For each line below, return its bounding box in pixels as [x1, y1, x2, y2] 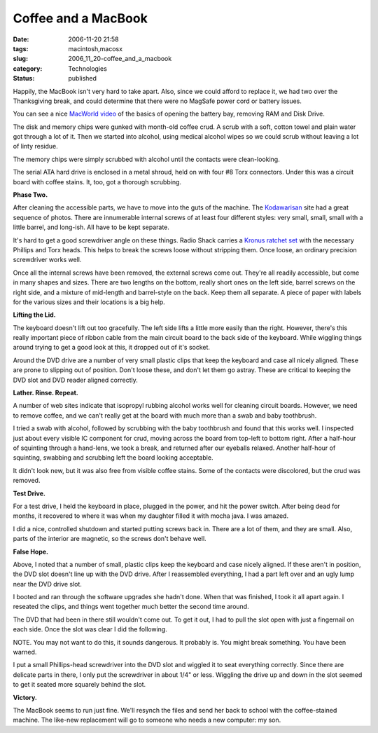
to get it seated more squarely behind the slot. [13, 680, 146, 689]
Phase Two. [13, 191, 48, 199]
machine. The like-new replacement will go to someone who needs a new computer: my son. [13, 715, 281, 725]
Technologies [68, 64, 108, 73]
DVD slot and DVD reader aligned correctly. [13, 376, 138, 384]
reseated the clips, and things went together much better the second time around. [13, 603, 249, 611]
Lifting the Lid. [13, 310, 56, 319]
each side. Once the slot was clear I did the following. [13, 625, 167, 633]
